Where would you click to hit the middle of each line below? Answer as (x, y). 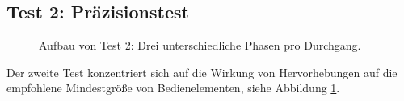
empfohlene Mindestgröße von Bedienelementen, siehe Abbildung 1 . (173, 88)
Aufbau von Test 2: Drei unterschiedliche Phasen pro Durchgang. (200, 45)
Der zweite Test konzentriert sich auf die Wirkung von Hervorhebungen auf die (202, 72)
